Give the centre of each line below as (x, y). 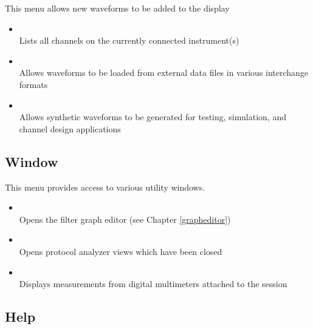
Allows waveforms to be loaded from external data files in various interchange (164, 73)
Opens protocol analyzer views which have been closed (121, 251)
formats (33, 84)
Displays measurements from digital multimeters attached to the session (153, 284)
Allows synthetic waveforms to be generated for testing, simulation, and (153, 117)
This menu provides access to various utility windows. (105, 187)
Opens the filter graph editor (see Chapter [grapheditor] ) (125, 219)
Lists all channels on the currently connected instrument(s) (129, 40)
